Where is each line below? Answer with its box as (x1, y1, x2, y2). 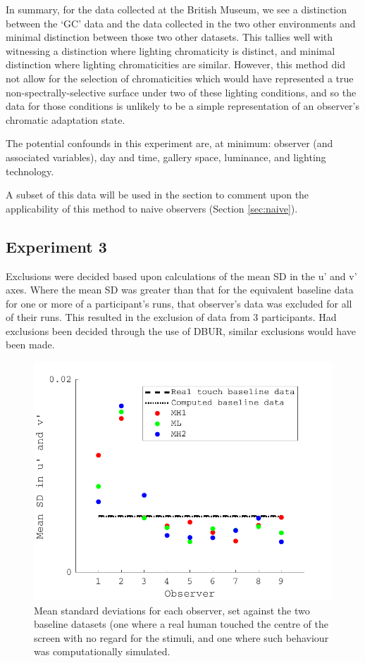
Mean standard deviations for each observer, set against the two (34, 602, 310, 617)
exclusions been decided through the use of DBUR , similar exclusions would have (6, 323, 356, 338)
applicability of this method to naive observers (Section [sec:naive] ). (6, 201, 298, 215)
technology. (6, 163, 54, 178)
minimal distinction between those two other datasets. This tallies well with (6, 30, 333, 44)
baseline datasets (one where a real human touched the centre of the (34, 617, 328, 631)
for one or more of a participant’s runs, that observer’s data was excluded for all (6, 296, 352, 310)
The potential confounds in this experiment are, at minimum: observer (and (6, 136, 333, 151)
